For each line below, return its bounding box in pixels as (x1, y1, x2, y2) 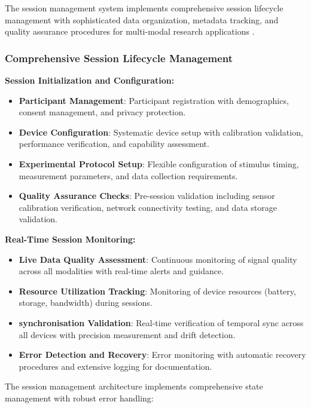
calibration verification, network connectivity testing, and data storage (19, 201, 278, 213)
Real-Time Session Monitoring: (5, 232, 136, 245)
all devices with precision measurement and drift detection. (19, 328, 236, 340)
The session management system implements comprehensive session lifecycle (5, 2, 283, 14)
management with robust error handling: (5, 391, 154, 404)
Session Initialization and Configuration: (5, 74, 175, 86)
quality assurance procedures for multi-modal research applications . (5, 25, 255, 38)
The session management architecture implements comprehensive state (5, 380, 263, 392)
